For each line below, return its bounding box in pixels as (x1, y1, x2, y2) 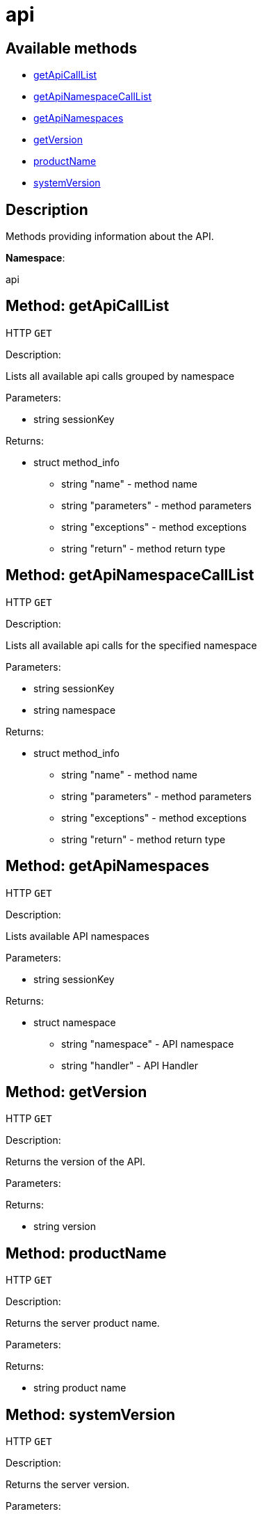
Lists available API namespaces (6, 929, 149, 942)
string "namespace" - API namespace (61, 1037, 234, 1050)
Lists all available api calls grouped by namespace (6, 369, 235, 382)
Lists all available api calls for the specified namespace (6, 639, 257, 651)
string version (33, 1220, 97, 1233)
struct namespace (33, 1016, 116, 1028)
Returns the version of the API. (6, 1156, 146, 1168)
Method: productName (6, 1244, 167, 1262)
